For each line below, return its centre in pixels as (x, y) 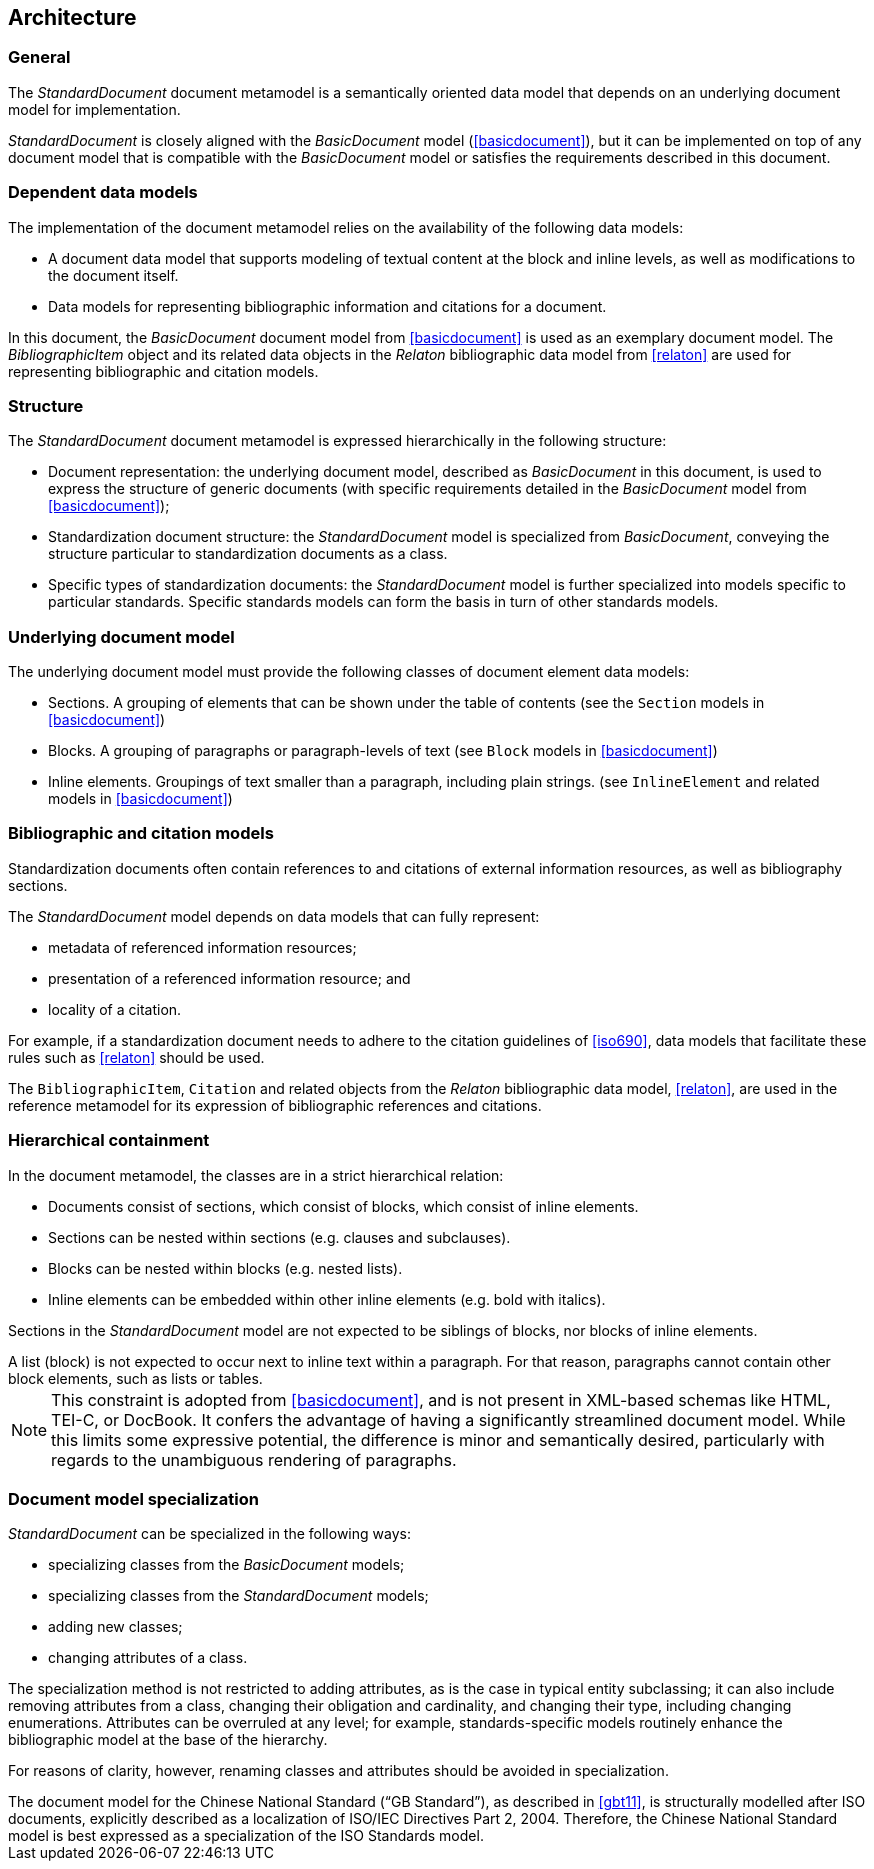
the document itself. (113, 275)
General (39, 57)
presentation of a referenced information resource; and (229, 978)
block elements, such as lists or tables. (135, 1378)
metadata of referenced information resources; (202, 947)
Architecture (72, 17)
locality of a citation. (115, 1009)
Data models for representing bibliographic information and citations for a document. (327, 306)
